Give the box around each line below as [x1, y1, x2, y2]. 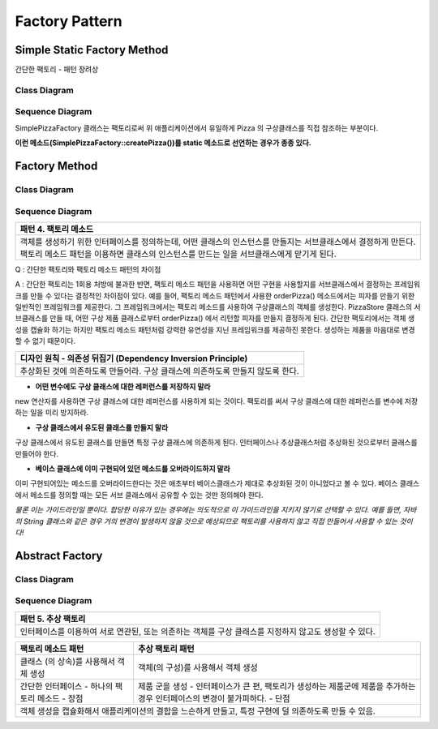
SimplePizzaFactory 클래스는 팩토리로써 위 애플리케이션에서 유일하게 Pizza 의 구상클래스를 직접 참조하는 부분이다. [15, 122, 379, 133]
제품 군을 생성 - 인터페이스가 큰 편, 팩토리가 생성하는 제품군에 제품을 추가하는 [138, 680, 416, 692]
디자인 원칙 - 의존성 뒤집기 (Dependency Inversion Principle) [19, 353, 248, 364]
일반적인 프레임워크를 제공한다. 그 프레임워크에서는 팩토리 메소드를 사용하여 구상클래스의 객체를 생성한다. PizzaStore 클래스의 [15, 302, 413, 312]
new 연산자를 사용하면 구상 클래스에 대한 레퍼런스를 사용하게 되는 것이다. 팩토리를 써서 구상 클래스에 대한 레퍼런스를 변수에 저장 [15, 397, 419, 405]
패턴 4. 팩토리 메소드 [19, 223, 93, 234]
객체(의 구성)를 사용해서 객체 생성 [138, 662, 259, 673]
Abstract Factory [15, 548, 103, 563]
